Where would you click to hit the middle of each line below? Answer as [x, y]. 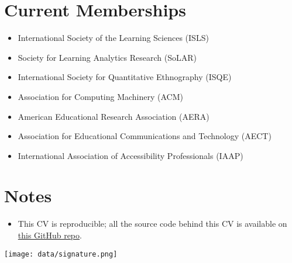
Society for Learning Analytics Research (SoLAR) [107, 57]
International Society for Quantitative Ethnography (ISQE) [125, 77]
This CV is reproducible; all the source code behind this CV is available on [152, 224]
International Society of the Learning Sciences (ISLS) [113, 38]
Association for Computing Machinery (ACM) [100, 96]
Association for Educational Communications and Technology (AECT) [145, 136]
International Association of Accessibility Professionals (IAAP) [130, 155]
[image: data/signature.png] [61, 254]
